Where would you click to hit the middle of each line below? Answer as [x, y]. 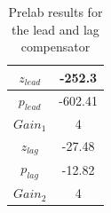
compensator [55, 47]
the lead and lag [55, 29]
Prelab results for [55, 12]
